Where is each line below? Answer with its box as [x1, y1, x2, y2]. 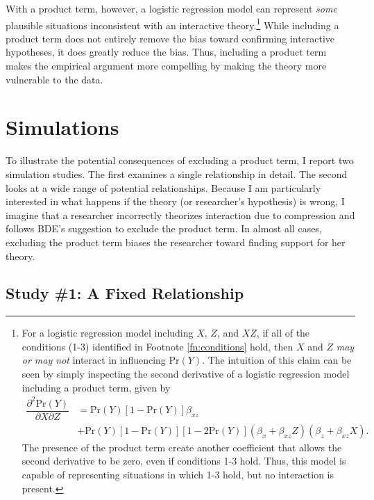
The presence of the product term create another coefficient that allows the [22, 439, 342, 454]
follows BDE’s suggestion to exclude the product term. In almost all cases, [6, 221, 322, 236]
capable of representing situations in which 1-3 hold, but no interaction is [22, 467, 334, 482]
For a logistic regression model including [22, 325, 194, 340]
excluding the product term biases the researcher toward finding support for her [6, 234, 346, 249]
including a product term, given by [22, 380, 171, 394]
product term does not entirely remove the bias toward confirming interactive [6, 31, 335, 45]
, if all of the [256, 325, 310, 340]
